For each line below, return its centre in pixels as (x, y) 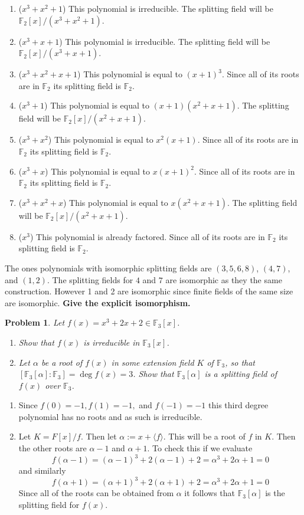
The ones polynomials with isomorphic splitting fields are (108, 268)
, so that (240, 362)
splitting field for (49, 504)
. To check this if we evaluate (200, 448)
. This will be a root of (204, 436)
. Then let (99, 436)
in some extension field (153, 362)
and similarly (42, 470)
